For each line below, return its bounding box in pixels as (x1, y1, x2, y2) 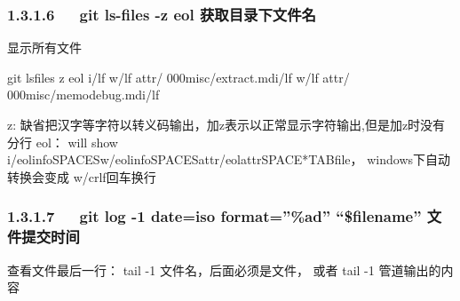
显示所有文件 (7, 38, 82, 57)
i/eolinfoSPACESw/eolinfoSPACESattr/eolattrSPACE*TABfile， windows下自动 (7, 150, 450, 169)
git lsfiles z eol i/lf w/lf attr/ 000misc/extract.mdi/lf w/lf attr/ (7, 67, 350, 86)
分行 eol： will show (7, 132, 118, 151)
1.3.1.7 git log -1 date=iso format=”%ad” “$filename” (7, 205, 422, 227)
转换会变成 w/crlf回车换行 (7, 167, 156, 186)
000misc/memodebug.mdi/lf (7, 85, 160, 104)
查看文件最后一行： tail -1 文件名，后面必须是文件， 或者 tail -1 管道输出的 (7, 260, 441, 279)
